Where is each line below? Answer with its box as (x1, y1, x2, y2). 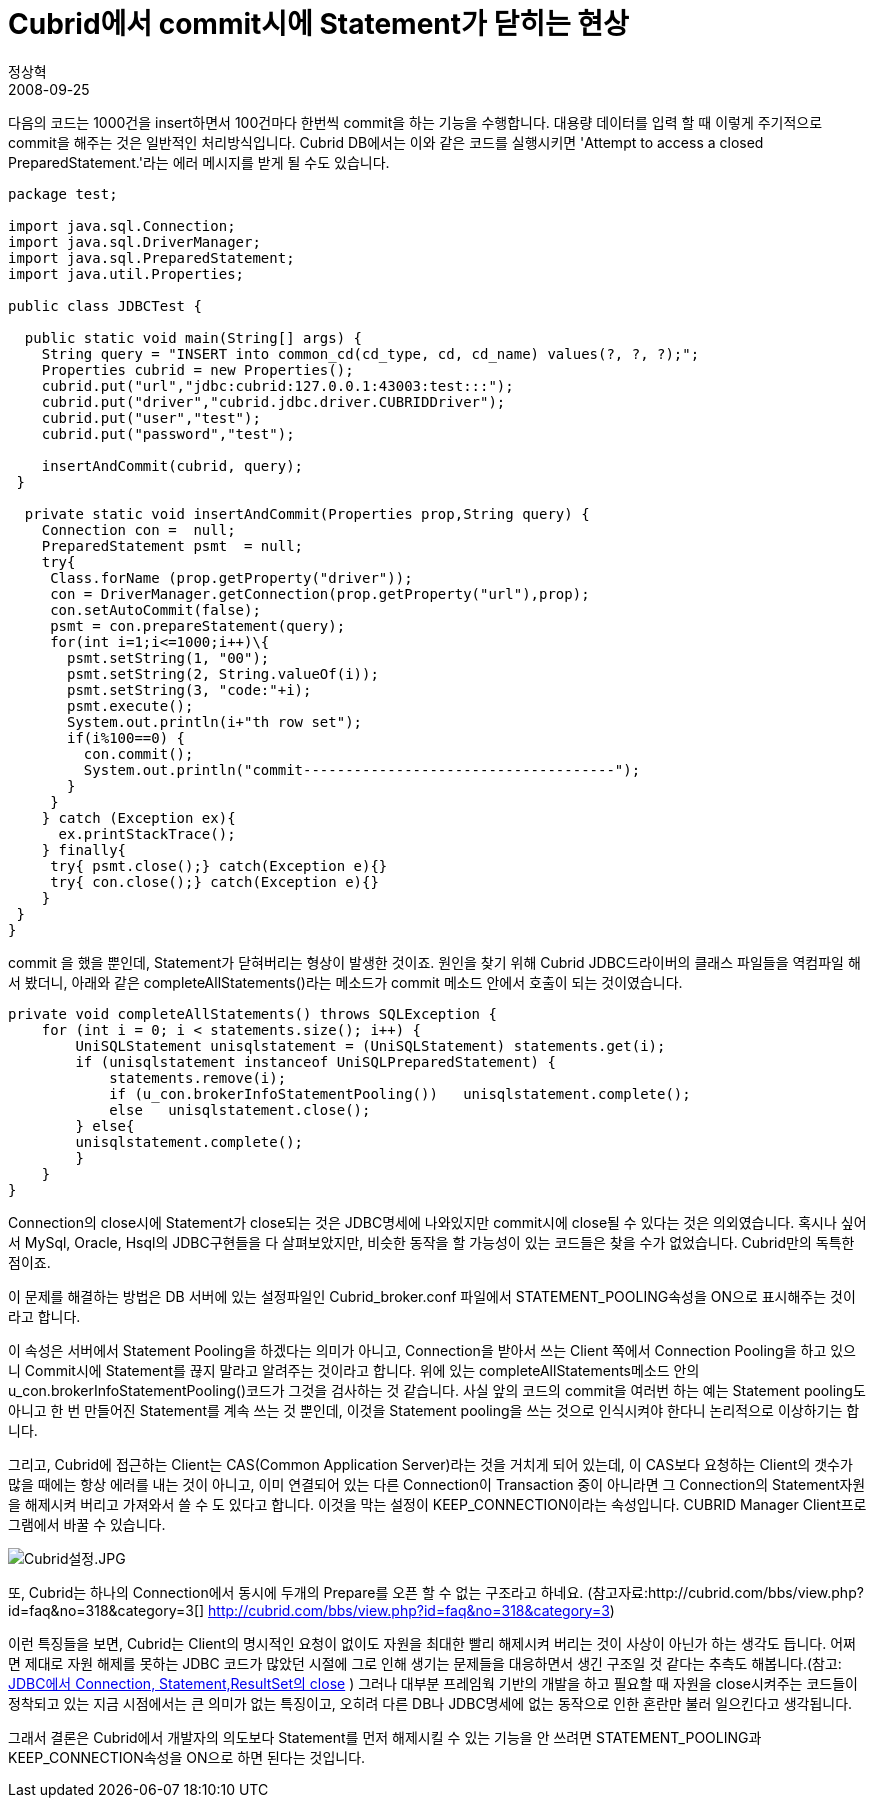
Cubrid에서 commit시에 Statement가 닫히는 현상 (8, 7, 629, 41)
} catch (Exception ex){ (41, 809, 236, 826)
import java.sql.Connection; (8, 217, 236, 234)
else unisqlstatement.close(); (109, 1101, 371, 1118)
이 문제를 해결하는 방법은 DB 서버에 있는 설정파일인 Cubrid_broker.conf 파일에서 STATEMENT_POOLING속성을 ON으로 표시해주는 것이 (8, 1287, 856, 1305)
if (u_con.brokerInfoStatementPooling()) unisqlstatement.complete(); (109, 1085, 691, 1102)
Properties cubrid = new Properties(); (41, 361, 354, 378)
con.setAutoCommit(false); (50, 601, 261, 618)
